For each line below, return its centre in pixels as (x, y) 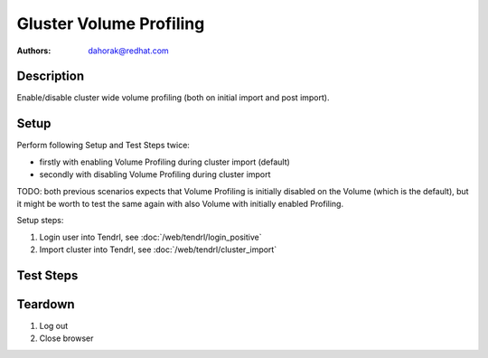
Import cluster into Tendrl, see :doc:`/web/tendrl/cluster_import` (158, 250)
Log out (54, 326)
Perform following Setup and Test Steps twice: (103, 146)
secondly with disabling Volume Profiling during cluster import (155, 174)
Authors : (34, 51)
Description (51, 76)
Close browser (66, 338)
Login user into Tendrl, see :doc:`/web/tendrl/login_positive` (150, 237)
